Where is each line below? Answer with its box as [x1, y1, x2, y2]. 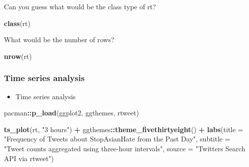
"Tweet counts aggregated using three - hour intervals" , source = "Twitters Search [4, 143, 246, 153]
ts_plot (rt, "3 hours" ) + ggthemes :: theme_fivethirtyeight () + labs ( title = [4, 124, 244, 134]
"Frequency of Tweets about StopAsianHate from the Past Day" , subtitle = [4, 134, 230, 144]
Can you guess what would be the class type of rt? [4, 1, 156, 11]
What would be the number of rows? [4, 34, 114, 45]
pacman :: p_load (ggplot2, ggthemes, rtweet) [4, 108, 139, 118]
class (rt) [4, 18, 30, 28]
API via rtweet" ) [4, 153, 54, 163]
